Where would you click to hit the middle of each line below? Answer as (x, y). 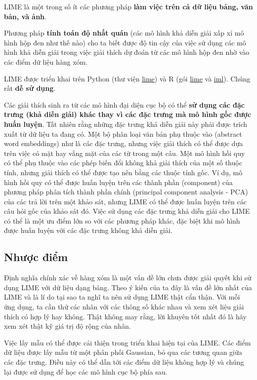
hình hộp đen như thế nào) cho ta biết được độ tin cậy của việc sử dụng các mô (125, 42)
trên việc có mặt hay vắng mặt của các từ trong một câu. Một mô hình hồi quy (125, 153)
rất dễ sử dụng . (30, 88)
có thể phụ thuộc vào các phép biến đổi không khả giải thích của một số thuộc (123, 163)
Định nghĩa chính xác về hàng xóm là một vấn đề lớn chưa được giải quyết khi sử (128, 278)
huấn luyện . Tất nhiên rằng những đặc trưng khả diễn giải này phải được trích (126, 124)
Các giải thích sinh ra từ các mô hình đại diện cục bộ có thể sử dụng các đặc (125, 104)
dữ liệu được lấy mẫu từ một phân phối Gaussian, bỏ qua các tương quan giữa (123, 352)
